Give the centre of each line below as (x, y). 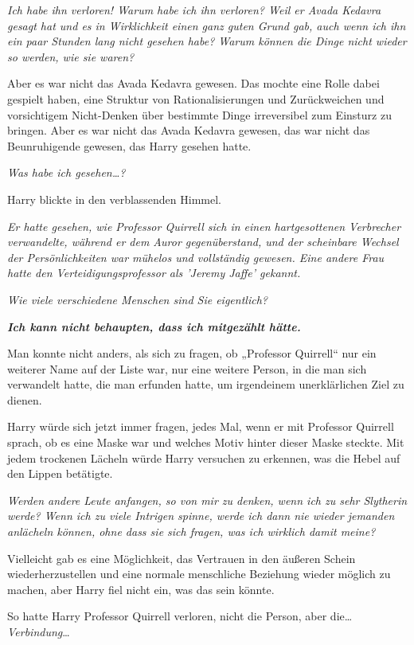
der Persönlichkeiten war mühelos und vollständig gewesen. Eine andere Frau (196, 257)
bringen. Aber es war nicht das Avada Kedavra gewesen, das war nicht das (189, 130)
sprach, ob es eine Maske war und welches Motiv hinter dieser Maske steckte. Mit (206, 442)
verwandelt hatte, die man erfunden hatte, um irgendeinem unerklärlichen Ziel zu (206, 384)
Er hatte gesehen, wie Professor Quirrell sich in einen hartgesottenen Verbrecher (204, 226)
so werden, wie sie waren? (71, 56)
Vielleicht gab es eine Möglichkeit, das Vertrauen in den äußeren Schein (182, 558)
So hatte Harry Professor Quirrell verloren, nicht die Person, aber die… (180, 616)
